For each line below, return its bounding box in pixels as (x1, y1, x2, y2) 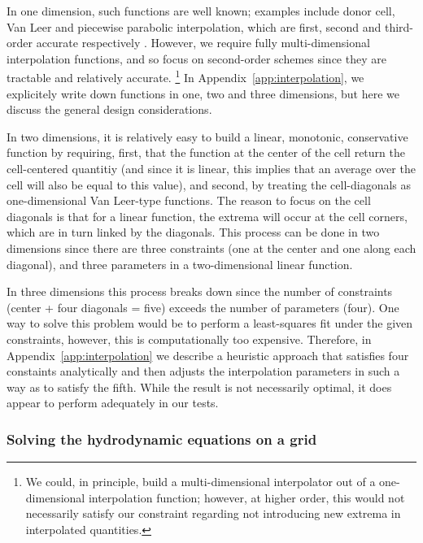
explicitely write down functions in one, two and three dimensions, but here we (7, 85, 399, 102)
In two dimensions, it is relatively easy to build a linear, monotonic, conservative (7, 128, 408, 145)
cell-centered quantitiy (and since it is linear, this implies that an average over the (7, 160, 416, 176)
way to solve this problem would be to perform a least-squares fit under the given (7, 315, 413, 332)
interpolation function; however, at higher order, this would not (88, 489, 405, 506)
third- (384, 18, 414, 35)
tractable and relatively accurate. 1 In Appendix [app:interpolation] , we (7, 67, 364, 86)
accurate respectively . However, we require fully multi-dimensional (36, 34, 370, 51)
